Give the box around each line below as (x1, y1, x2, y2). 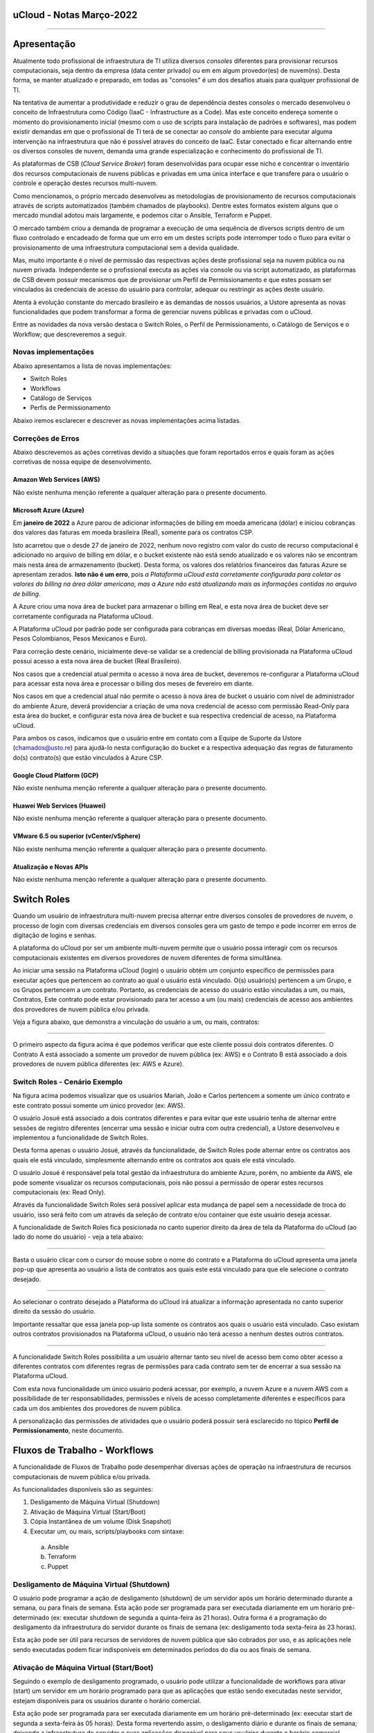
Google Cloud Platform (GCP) (12, 771, 99, 779)
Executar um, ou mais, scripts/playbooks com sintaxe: (30, 1527, 185, 1535)
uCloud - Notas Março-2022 (12, 9, 138, 21)
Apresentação (12, 38, 76, 50)
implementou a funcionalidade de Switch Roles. (12, 1133, 149, 1142)
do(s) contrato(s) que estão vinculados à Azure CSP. (12, 753, 163, 762)
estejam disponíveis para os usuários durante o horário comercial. (12, 1696, 202, 1705)
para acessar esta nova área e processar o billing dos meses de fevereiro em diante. (12, 679, 254, 688)
